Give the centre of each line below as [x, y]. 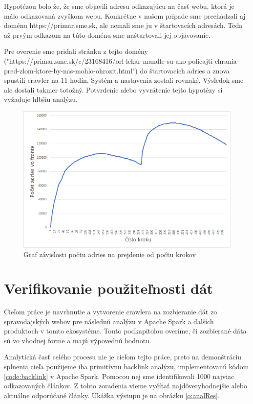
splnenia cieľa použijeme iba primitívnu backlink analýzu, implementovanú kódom [126, 366]
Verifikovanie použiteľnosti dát [109, 288]
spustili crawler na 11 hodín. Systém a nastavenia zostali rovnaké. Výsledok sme [124, 80]
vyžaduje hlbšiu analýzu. [41, 99]
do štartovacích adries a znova [185, 70]
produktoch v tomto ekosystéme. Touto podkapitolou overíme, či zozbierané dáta [125, 331]
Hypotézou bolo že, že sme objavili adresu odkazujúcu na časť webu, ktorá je [119, 6]
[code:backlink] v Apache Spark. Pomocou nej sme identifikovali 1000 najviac [119, 376]
